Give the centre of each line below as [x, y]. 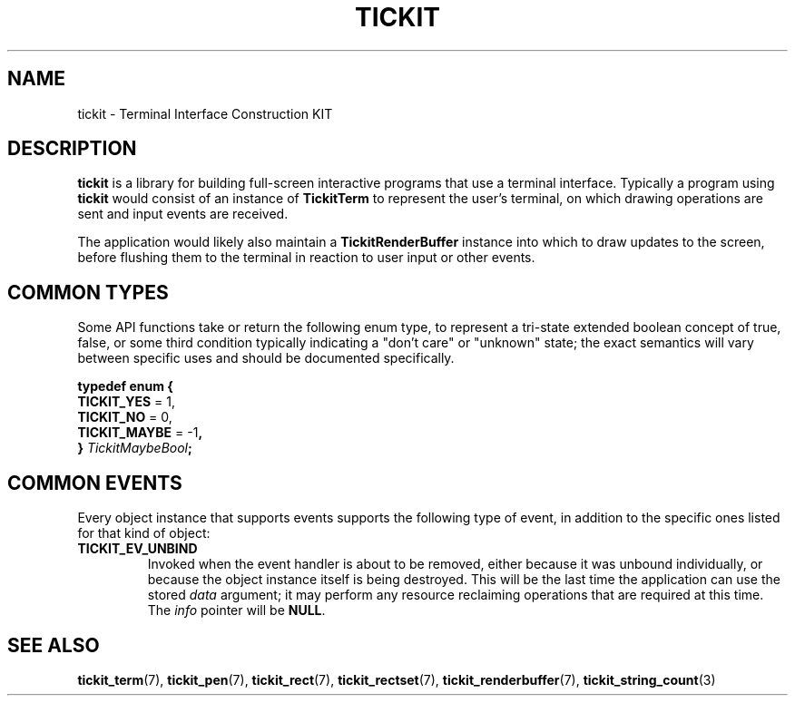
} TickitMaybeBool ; [135, 448]
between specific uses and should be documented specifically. [266, 358]
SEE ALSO [54, 645]
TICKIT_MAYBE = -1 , [140, 433]
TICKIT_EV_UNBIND [137, 549]
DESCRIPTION [72, 149]
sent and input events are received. [183, 214]
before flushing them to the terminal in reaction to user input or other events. [306, 258]
